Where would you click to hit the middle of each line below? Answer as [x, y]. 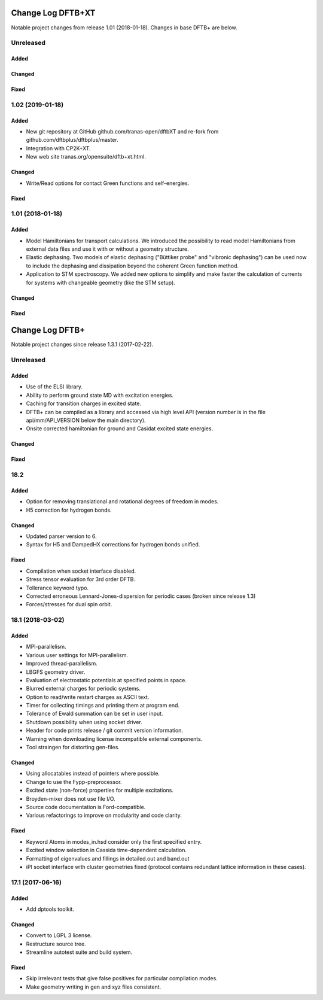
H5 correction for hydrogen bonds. [69, 510]
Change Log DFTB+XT [53, 13]
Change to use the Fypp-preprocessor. [74, 782]
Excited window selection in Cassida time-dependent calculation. [106, 850]
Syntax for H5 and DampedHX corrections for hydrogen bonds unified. [113, 545]
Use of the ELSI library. [54, 387]
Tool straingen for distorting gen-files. [73, 747]
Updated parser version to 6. [61, 536]
